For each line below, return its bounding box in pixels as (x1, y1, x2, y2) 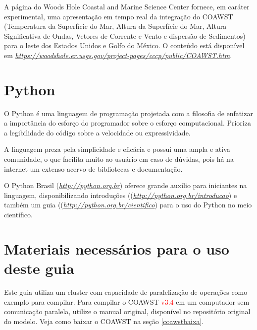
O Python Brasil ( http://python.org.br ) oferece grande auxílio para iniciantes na (4, 180, 247, 191)
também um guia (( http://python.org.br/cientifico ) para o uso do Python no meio (4, 199, 252, 210)
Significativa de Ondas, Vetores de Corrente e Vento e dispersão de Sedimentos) (4, 30, 246, 41)
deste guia (4, 258, 74, 278)
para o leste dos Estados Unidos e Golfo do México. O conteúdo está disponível (4, 40, 245, 51)
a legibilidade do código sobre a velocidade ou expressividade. (4, 127, 191, 137)
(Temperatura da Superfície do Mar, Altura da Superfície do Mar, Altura (4, 21, 227, 31)
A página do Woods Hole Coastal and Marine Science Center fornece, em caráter (4, 1, 250, 11)
